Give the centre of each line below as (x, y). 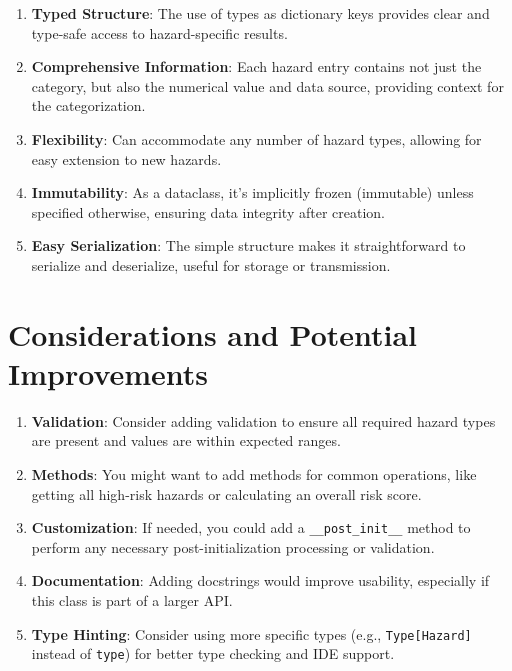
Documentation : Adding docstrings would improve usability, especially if (260, 580)
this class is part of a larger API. (132, 600)
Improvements (108, 372)
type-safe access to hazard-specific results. (159, 32)
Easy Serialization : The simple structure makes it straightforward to (248, 245)
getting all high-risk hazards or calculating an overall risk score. (226, 493)
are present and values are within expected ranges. (186, 440)
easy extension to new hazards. (126, 158)
